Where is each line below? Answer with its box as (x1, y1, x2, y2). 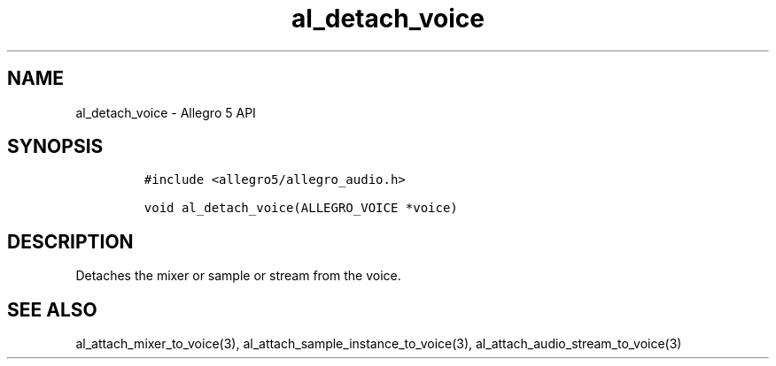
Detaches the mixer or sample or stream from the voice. (75, 268, 401, 284)
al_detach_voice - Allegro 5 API (75, 104, 256, 120)
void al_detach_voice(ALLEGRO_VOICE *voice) (144, 201, 458, 216)
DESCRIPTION (7, 230, 134, 253)
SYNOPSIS (7, 135, 104, 158)
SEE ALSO (7, 298, 97, 321)
